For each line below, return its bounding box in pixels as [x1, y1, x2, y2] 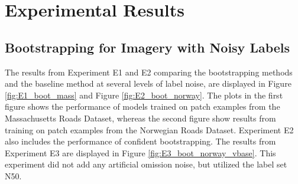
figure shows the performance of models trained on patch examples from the [5, 100, 280, 113]
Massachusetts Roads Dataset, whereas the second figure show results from [5, 111, 276, 124]
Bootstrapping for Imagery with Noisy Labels [5, 38, 290, 56]
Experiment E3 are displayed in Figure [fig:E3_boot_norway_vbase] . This [5, 146, 276, 159]
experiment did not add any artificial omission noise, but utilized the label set [5, 158, 287, 170]
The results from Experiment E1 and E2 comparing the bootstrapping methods [5, 65, 293, 78]
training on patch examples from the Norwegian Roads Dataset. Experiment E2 [5, 123, 294, 136]
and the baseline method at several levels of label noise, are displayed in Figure [5, 77, 291, 90]
